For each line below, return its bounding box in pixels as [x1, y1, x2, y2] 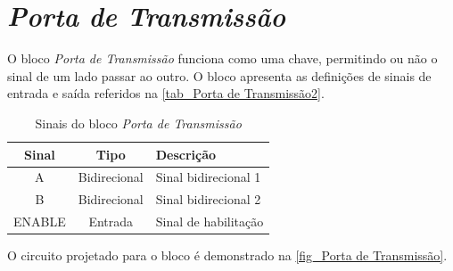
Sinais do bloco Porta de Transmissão [35, 113, 242, 132]
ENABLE [13, 212, 66, 231]
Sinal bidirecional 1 [155, 168, 261, 186]
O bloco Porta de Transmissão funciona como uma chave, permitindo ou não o [7, 49, 438, 68]
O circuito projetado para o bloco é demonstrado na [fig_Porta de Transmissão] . [7, 246, 448, 265]
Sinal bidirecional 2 [155, 190, 261, 209]
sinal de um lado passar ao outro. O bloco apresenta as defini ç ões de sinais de [7, 66, 432, 85]
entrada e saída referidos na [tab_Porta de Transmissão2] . [7, 84, 325, 103]
